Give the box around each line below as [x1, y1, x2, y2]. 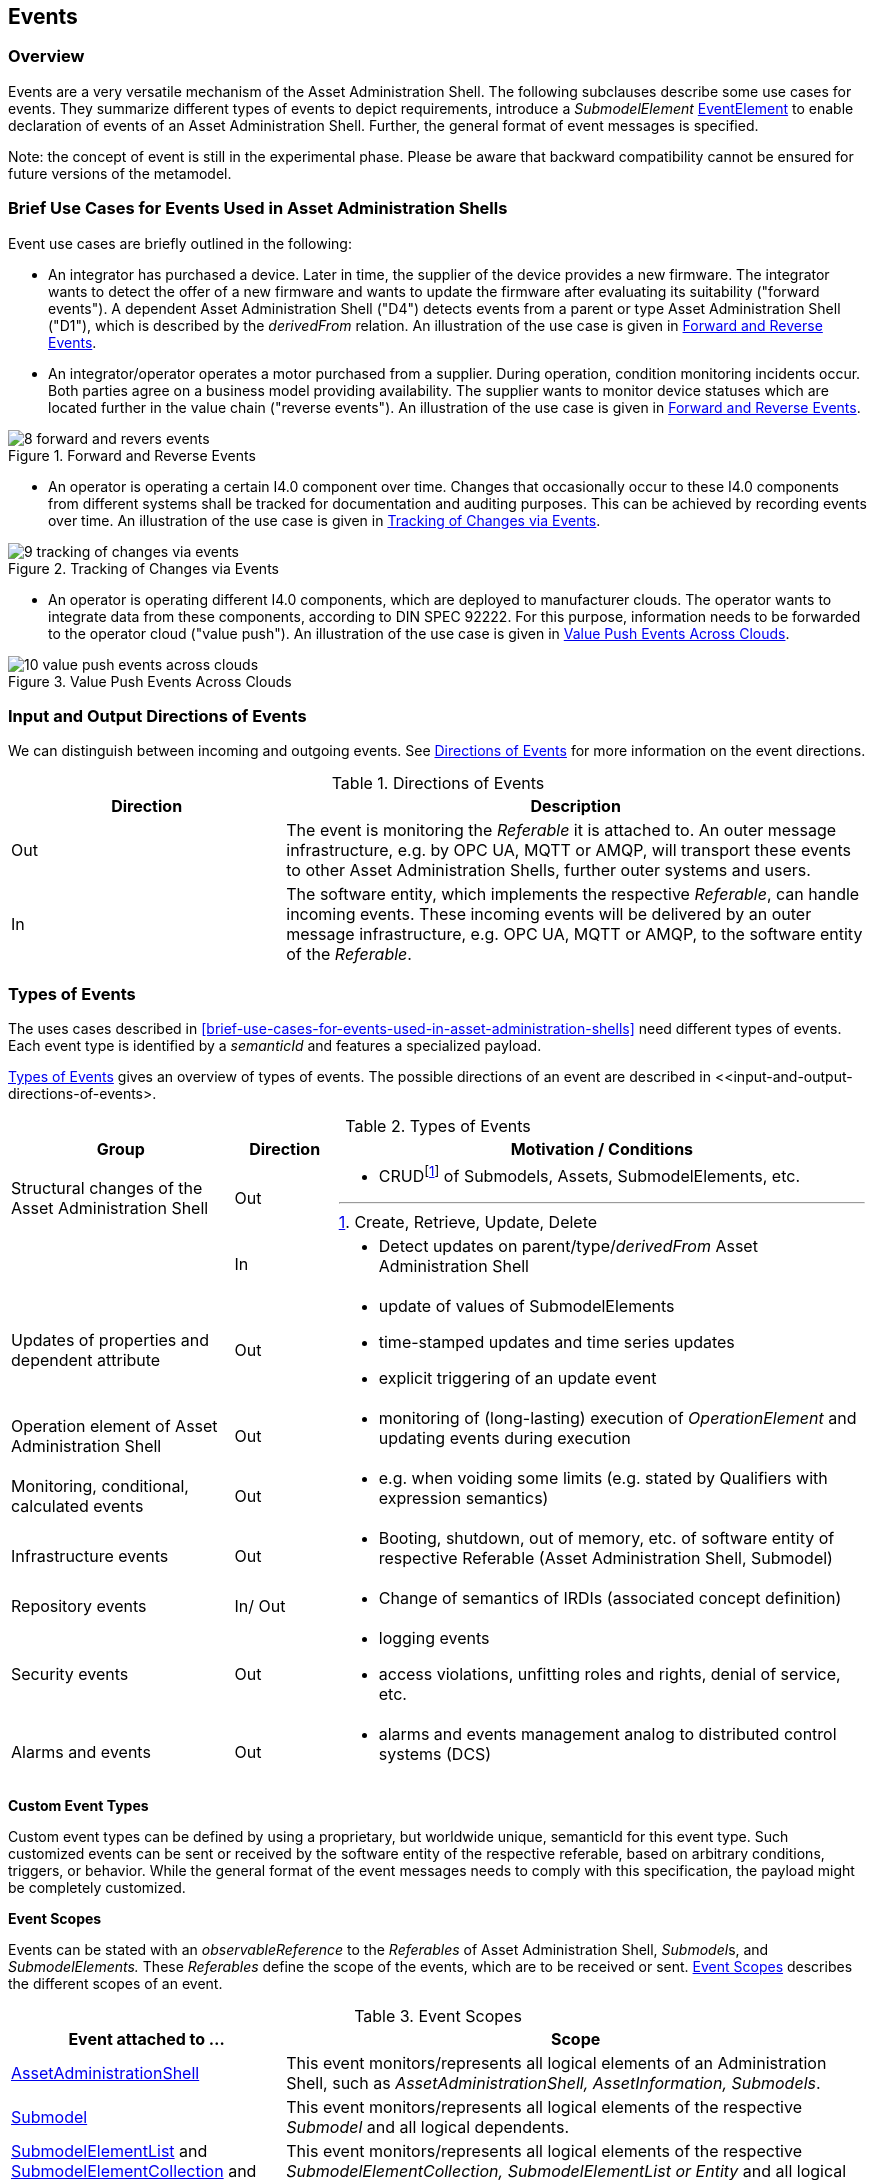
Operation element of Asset [11, 1416, 218, 1437]
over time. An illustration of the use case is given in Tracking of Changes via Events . [48, 511, 601, 529]
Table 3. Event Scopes [354, 2006, 522, 2027]
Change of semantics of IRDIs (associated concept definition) [378, 1588, 842, 1609]
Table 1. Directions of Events [331, 773, 545, 794]
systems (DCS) [378, 1744, 492, 1765]
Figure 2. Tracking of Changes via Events [8, 559, 279, 577]
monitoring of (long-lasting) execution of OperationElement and [378, 1408, 857, 1429]
